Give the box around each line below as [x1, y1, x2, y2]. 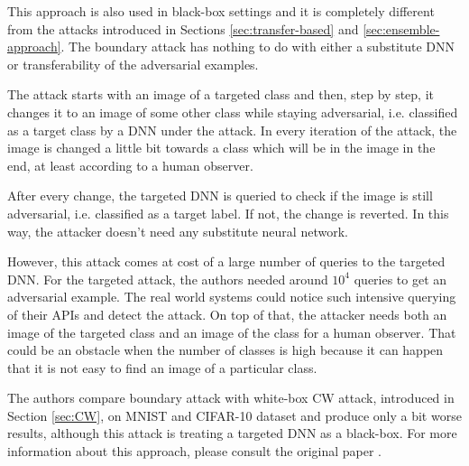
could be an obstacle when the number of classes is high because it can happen [7, 340, 444, 359]
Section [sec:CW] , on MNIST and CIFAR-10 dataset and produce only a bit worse [7, 405, 462, 424]
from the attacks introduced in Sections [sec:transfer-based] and [7, 19, 359, 38]
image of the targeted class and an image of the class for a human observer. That [7, 322, 456, 341]
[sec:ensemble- [363, 19, 440, 38]
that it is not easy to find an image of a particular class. [7, 358, 317, 377]
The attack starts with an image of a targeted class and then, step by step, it [7, 85, 434, 104]
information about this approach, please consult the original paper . [7, 442, 382, 461]
